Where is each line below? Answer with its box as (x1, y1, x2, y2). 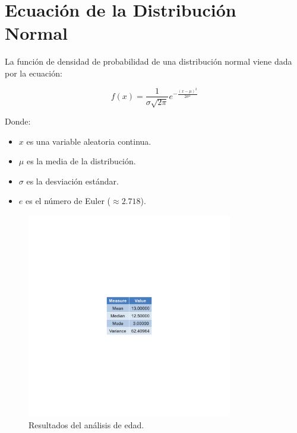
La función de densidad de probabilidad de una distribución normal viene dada (5, 55, 292, 68)
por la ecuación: (5, 66, 62, 79)
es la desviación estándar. (26, 174, 119, 187)
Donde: (5, 114, 31, 127)
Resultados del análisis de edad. (29, 418, 144, 431)
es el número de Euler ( (25, 195, 111, 207)
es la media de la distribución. (26, 155, 136, 167)
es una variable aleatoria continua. (26, 135, 151, 147)
